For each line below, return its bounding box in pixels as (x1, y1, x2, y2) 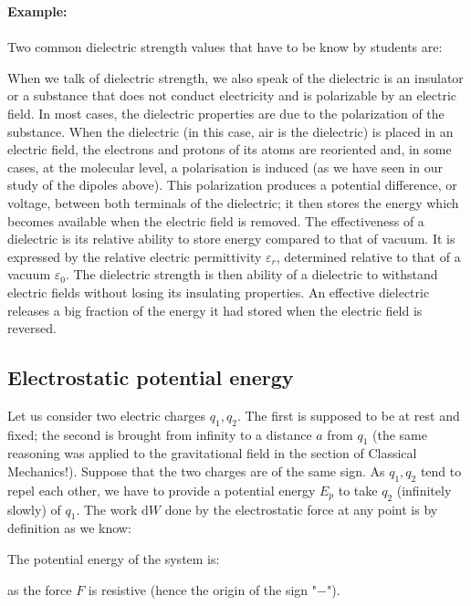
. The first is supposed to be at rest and (236, 405, 460, 424)
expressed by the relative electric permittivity (7, 246, 262, 266)
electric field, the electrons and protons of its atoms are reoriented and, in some (7, 140, 452, 159)
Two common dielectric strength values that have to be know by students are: (7, 37, 443, 57)
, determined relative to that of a (276, 246, 461, 266)
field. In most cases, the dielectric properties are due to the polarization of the (7, 103, 445, 122)
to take (338, 480, 378, 499)
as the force (7, 580, 72, 599)
